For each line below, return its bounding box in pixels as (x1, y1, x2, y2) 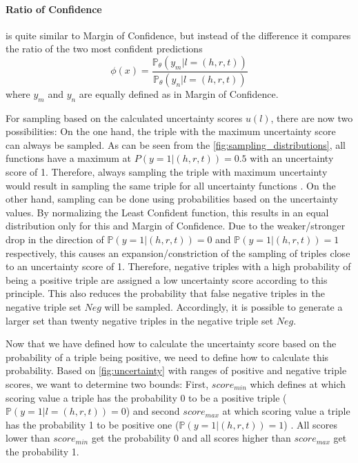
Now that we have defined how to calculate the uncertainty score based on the (6, 336, 337, 351)
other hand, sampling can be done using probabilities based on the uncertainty (6, 192, 338, 206)
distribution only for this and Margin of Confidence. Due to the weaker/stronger (6, 218, 346, 233)
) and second (126, 404, 180, 418)
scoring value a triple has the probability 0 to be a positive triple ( (6, 390, 287, 404)
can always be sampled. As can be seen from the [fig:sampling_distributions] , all (6, 137, 346, 152)
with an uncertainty (250, 151, 334, 165)
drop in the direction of (6, 232, 104, 246)
